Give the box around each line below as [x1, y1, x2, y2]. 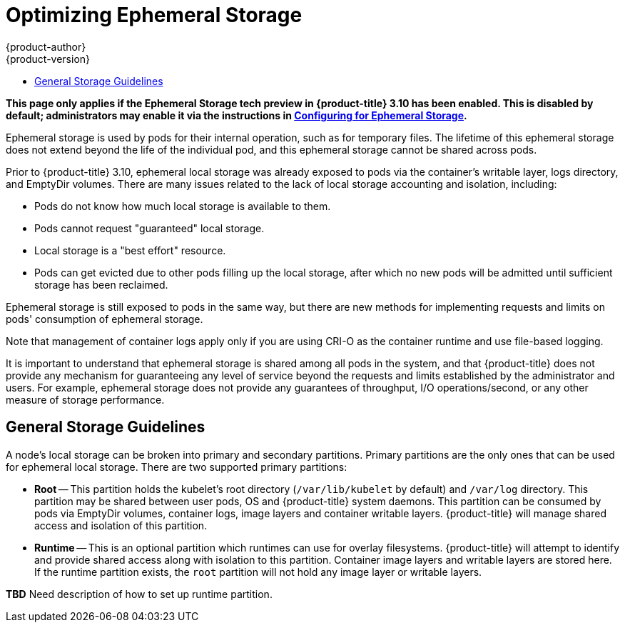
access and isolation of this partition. [34, 519, 208, 532]
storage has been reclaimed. [34, 278, 168, 291]
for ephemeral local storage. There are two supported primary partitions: [6, 460, 347, 473]
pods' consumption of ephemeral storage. [6, 312, 203, 325]
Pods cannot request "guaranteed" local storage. [34, 221, 265, 234]
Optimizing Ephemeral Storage [6, 3, 303, 27]
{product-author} [6, 40, 86, 53]
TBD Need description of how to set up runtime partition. [6, 587, 273, 600]
